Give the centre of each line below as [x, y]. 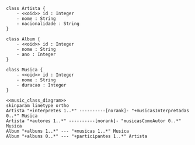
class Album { [23, 39]
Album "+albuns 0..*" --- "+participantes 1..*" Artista [77, 136]
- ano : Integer [36, 54]
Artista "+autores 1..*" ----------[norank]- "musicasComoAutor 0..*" [94, 121]
